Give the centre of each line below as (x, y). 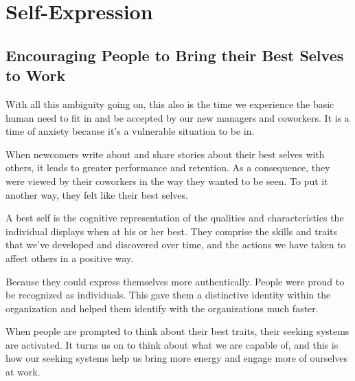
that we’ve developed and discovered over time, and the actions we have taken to (176, 244)
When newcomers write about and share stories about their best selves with (165, 154)
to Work (36, 75)
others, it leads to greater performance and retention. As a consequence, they (168, 167)
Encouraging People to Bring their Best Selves (175, 55)
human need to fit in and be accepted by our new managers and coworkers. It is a (177, 117)
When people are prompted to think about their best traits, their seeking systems (177, 331)
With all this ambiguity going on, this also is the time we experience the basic (170, 104)
